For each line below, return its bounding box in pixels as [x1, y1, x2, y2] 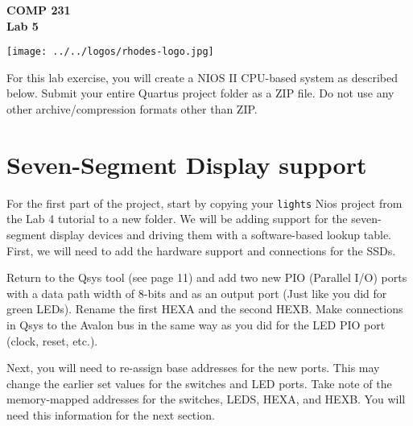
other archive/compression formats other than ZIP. [6, 101, 258, 118]
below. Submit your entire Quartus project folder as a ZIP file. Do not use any [6, 85, 394, 101]
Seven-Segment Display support [6, 147, 367, 180]
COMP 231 [6, 2, 71, 18]
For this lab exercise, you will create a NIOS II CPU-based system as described [6, 68, 398, 85]
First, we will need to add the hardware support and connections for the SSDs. [6, 242, 396, 258]
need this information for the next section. [6, 406, 215, 423]
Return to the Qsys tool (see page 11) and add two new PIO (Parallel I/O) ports [6, 269, 407, 286]
